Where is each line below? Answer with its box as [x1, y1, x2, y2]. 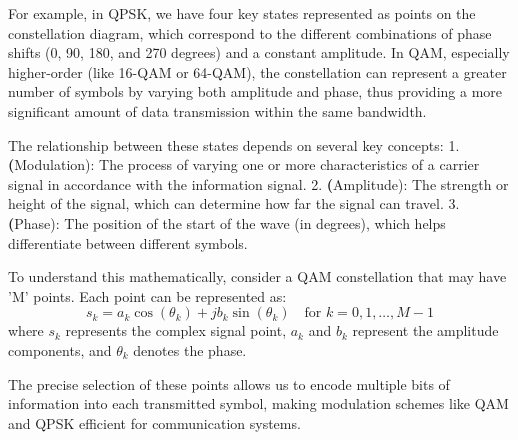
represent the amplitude [352, 320, 499, 341]
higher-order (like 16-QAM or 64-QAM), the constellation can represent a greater [8, 61, 507, 82]
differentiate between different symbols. [8, 232, 248, 253]
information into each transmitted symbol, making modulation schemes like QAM [8, 393, 509, 414]
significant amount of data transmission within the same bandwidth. [8, 100, 427, 121]
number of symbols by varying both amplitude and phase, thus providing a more [8, 81, 503, 102]
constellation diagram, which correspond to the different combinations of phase [8, 22, 492, 43]
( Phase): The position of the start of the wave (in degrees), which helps [8, 212, 446, 233]
